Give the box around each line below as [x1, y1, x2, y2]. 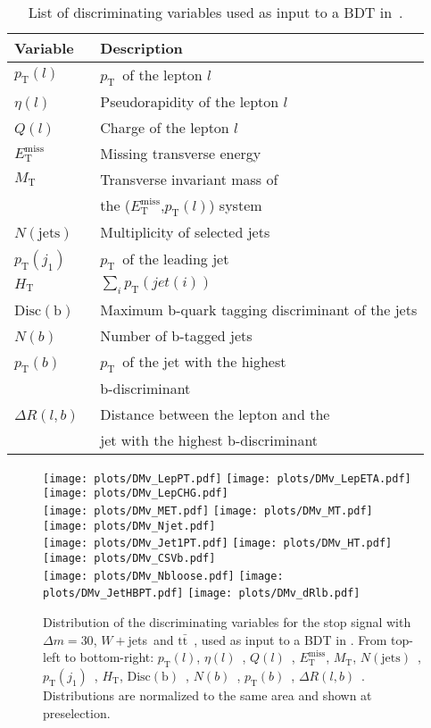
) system [209, 195, 262, 216]
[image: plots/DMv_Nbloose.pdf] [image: [43, 569, 284, 582]
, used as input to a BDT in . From [194, 630, 387, 649]
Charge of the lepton [100, 117, 229, 138]
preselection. [43, 703, 111, 722]
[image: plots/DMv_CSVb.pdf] [43, 552, 216, 565]
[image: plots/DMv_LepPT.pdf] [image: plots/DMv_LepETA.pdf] [43, 472, 411, 485]
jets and [128, 630, 174, 649]
